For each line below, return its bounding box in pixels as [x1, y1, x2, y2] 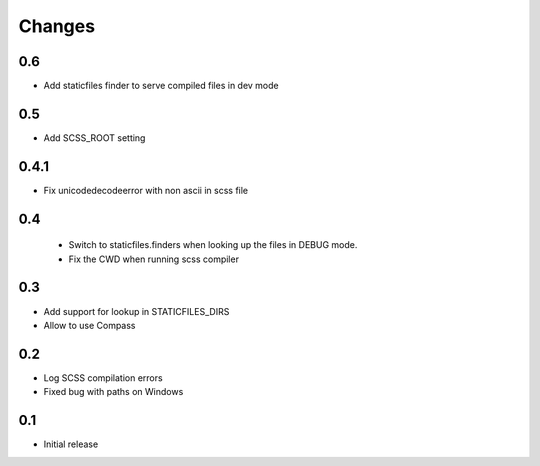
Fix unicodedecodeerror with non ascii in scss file [43, 184, 249, 196]
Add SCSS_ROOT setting [43, 131, 146, 144]
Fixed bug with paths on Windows [43, 386, 184, 398]
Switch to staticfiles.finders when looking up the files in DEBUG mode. [68, 239, 358, 251]
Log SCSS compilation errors [43, 371, 164, 384]
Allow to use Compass [43, 319, 136, 331]
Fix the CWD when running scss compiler [68, 253, 240, 265]
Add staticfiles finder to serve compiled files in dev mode [43, 80, 279, 92]
